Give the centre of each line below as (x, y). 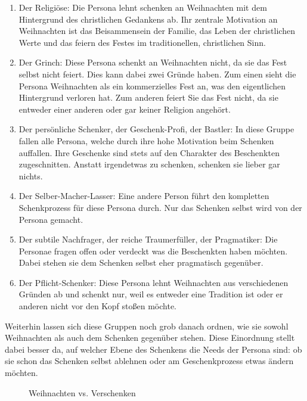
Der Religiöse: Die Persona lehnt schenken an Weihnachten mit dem (143, 7)
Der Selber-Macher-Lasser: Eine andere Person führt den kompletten (144, 196)
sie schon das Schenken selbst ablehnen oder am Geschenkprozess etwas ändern (149, 361)
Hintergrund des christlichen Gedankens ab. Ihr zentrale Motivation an (148, 19)
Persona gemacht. (51, 219)
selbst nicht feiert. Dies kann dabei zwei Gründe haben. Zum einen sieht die (157, 74)
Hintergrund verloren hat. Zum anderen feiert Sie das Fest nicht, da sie (148, 97)
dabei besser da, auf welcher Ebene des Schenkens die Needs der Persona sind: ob (153, 349)
